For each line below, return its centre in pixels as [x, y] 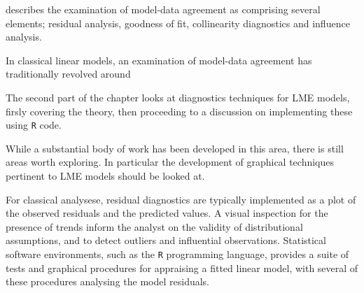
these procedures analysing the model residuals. [108, 281]
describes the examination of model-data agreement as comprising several [163, 9]
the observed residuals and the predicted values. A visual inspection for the [167, 213]
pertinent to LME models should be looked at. [105, 176]
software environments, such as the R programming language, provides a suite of [177, 253]
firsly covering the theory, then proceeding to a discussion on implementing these [179, 111]
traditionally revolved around [68, 74]
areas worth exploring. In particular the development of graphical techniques [170, 162]
